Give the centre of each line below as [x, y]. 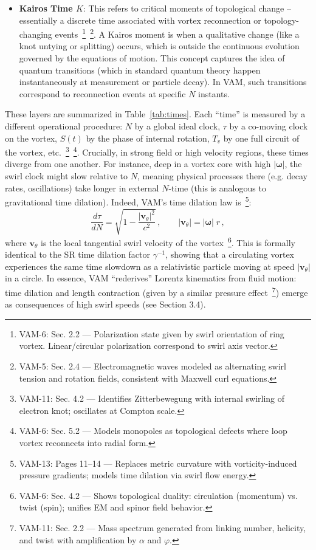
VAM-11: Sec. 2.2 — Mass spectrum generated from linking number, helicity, [163, 528]
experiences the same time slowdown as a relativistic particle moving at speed [150, 266]
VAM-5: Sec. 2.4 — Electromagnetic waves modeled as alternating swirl [153, 366]
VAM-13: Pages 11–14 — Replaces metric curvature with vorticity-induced [158, 463]
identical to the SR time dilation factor [78, 254]
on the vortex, [31, 138]
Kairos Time [46, 8]
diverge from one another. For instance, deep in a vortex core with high [138, 164]
